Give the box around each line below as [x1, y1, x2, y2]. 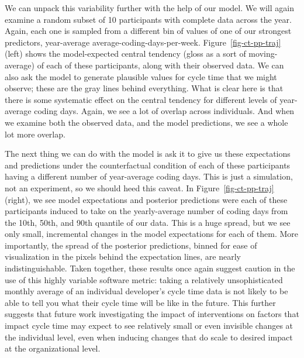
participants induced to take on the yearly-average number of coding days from [5, 205, 288, 217]
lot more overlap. [5, 128, 65, 140]
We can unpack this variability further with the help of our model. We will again [5, 2, 294, 13]
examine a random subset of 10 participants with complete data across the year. [5, 13, 292, 25]
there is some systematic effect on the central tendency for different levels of [5, 93, 277, 105]
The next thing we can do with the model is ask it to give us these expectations [5, 147, 291, 160]
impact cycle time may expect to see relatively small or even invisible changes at [5, 319, 293, 332]
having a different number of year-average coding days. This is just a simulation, [5, 170, 293, 183]
